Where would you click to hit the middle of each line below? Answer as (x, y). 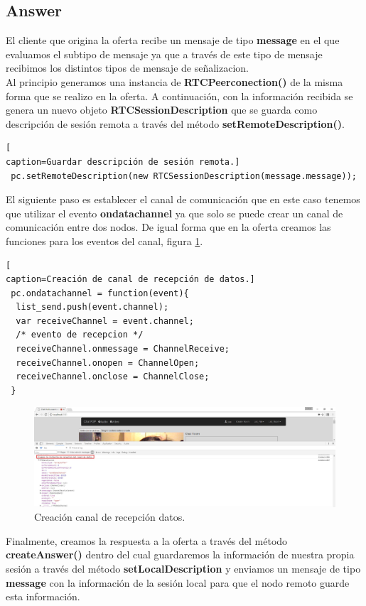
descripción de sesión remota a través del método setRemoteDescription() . (175, 123)
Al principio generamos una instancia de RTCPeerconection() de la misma (174, 81)
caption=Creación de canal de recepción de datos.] (130, 280)
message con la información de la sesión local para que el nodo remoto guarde (178, 582)
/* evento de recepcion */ (80, 335)
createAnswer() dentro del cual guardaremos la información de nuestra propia (180, 554)
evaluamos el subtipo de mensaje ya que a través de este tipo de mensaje (164, 54)
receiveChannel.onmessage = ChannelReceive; (123, 349)
